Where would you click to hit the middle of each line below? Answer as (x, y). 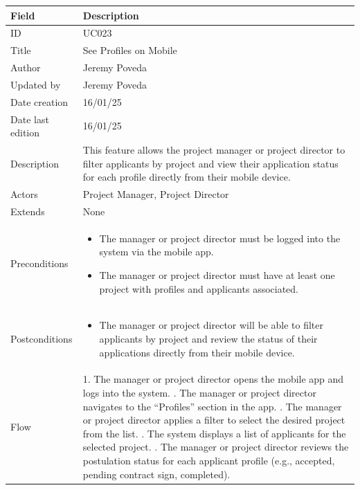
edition (25, 133)
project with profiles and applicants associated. (199, 288)
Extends (28, 211)
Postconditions (42, 338)
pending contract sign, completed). (156, 474)
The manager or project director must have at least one (217, 274)
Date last (30, 119)
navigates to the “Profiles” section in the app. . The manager (212, 406)
